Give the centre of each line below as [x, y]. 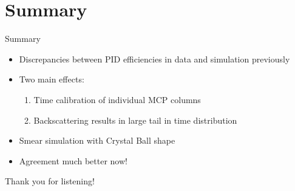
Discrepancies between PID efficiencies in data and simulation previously [154, 59]
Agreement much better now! [73, 160]
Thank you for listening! [50, 181]
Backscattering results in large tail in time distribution [135, 120]
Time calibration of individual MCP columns [117, 99]
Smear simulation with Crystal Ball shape [97, 140]
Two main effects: [52, 79]
